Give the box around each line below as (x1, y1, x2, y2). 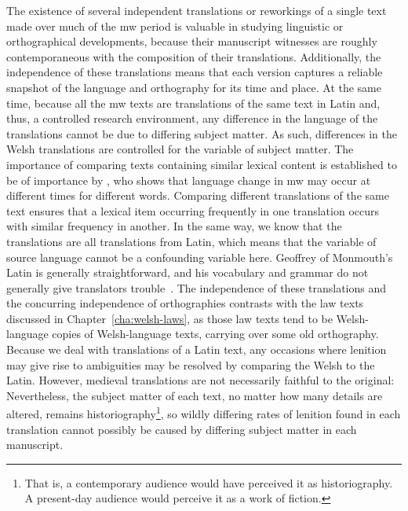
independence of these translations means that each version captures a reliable (6, 64, 383, 80)
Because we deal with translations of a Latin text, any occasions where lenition (6, 341, 387, 358)
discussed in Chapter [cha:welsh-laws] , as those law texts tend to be (6, 310, 333, 326)
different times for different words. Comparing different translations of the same (6, 187, 389, 204)
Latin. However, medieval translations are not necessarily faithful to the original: (6, 372, 395, 388)
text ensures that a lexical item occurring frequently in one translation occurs (6, 202, 379, 219)
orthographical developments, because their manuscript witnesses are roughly (6, 33, 377, 50)
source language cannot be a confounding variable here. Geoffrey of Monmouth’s (6, 248, 393, 265)
